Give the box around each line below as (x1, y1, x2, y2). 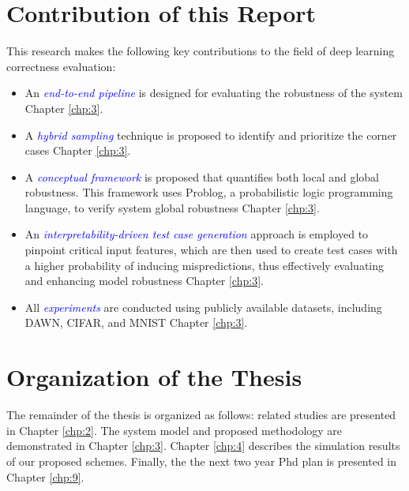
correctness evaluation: (6, 58, 116, 74)
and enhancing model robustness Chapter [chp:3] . (24, 272, 264, 289)
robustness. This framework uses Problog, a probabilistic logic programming (24, 184, 393, 201)
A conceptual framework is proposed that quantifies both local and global (24, 168, 379, 185)
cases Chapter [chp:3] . (24, 142, 131, 159)
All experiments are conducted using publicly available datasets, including (24, 298, 382, 315)
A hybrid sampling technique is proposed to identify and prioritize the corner (24, 126, 397, 143)
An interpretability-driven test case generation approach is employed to (24, 226, 369, 242)
